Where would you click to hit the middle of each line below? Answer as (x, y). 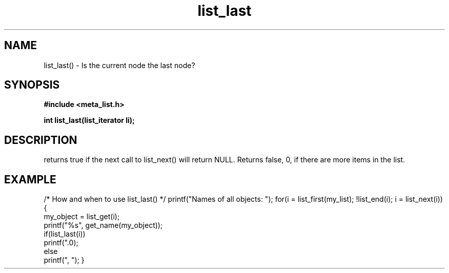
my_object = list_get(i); (82, 217)
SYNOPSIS (32, 85)
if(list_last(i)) (65, 234)
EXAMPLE (30, 179)
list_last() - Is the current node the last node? (119, 65)
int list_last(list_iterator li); (89, 120)
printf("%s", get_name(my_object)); (103, 225)
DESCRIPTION (41, 140)
